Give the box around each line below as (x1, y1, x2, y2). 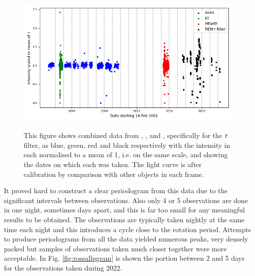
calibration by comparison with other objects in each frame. (24, 169, 204, 179)
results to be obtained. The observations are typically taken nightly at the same (4, 214, 245, 224)
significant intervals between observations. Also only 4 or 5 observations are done (4, 195, 248, 205)
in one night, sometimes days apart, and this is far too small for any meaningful (4, 205, 245, 215)
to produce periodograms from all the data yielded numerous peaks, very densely (4, 234, 249, 244)
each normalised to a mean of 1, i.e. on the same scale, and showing (24, 149, 228, 160)
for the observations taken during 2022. (4, 262, 122, 273)
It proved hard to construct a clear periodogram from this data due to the (4, 185, 228, 196)
